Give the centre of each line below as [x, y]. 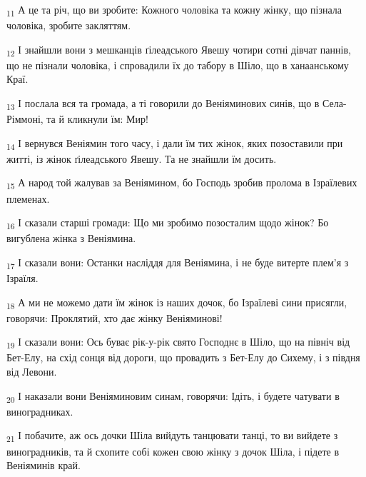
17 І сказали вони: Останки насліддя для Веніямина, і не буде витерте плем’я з [178, 263]
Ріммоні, [25, 119]
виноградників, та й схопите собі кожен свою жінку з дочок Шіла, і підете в [173, 451]
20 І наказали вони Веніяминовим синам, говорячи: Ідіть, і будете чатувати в [173, 396]
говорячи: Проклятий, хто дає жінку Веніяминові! [115, 317]
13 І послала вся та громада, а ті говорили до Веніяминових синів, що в [163, 104]
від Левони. [32, 372]
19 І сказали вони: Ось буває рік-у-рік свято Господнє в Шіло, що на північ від [178, 343]
